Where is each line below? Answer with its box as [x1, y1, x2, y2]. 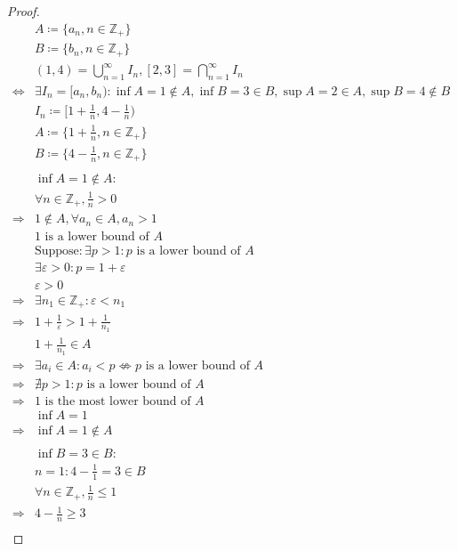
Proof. [7, 2, 40, 20]
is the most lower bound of [44, 395, 191, 409]
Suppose [34, 245, 79, 258]
